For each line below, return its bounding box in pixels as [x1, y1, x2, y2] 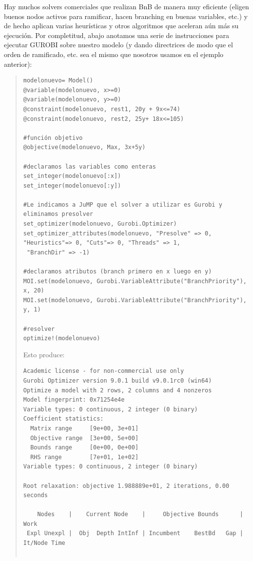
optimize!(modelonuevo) [23, 335, 100, 342]
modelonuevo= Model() [23, 77, 93, 84]
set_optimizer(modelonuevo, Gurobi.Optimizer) [23, 220, 177, 228]
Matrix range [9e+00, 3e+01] [30, 425, 139, 432]
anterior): [4, 58, 32, 69]
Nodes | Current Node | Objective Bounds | [37, 511, 243, 518]
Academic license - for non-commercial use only [23, 368, 184, 375]
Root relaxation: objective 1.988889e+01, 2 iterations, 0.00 [23, 482, 230, 489]
